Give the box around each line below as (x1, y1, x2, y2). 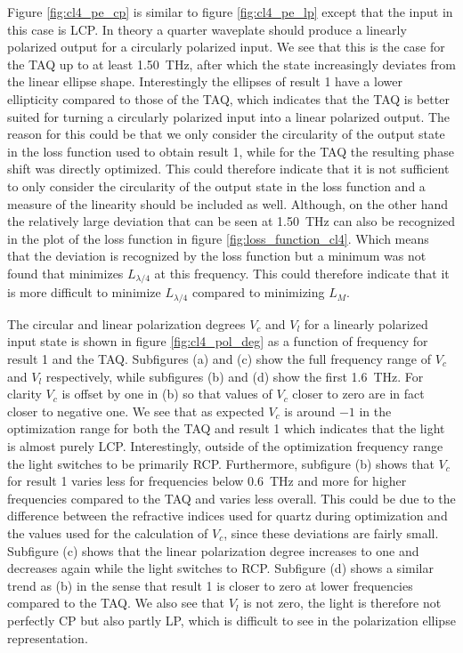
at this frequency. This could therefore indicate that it (154, 263, 450, 282)
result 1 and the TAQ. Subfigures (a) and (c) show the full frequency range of (7, 350, 432, 367)
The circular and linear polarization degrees (7, 314, 246, 333)
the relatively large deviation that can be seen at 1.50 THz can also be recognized (7, 212, 456, 230)
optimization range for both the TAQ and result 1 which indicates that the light (7, 419, 445, 438)
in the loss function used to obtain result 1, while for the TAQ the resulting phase (7, 141, 454, 160)
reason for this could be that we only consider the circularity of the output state (7, 125, 445, 143)
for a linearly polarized (304, 314, 428, 333)
